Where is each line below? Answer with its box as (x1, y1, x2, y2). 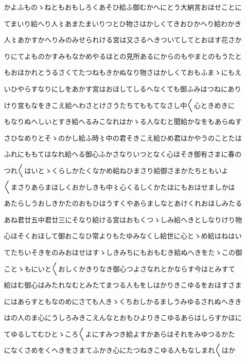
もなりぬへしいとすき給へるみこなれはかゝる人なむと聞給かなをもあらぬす (4, 116, 242, 126)
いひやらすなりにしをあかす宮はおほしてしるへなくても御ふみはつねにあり (4, 83, 242, 93)
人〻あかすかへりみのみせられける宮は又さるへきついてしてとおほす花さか (4, 35, 242, 45)
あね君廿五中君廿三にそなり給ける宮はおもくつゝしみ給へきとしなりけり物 (4, 214, 242, 224)
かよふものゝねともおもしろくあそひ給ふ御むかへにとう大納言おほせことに (4, 2, 242, 12)
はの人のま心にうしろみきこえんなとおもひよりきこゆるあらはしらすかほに (4, 312, 242, 323)
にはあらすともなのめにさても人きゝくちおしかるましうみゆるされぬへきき (4, 296, 242, 306)
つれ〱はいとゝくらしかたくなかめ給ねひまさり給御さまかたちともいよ (4, 165, 228, 175)
